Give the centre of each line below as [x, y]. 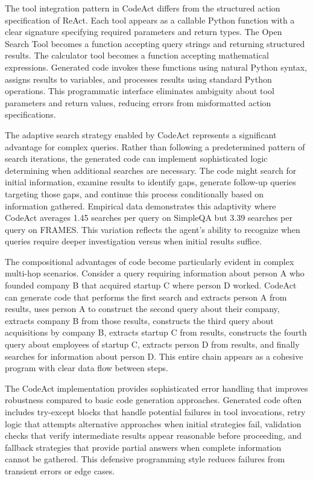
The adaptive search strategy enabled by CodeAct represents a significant [141, 134]
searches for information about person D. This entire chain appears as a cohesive [154, 356]
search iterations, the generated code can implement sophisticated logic [136, 158]
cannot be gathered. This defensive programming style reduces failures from [145, 459]
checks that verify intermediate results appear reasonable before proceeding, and [153, 435]
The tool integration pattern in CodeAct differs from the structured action [143, 8]
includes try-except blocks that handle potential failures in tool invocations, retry [155, 412]
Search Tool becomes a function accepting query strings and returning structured [155, 43]
